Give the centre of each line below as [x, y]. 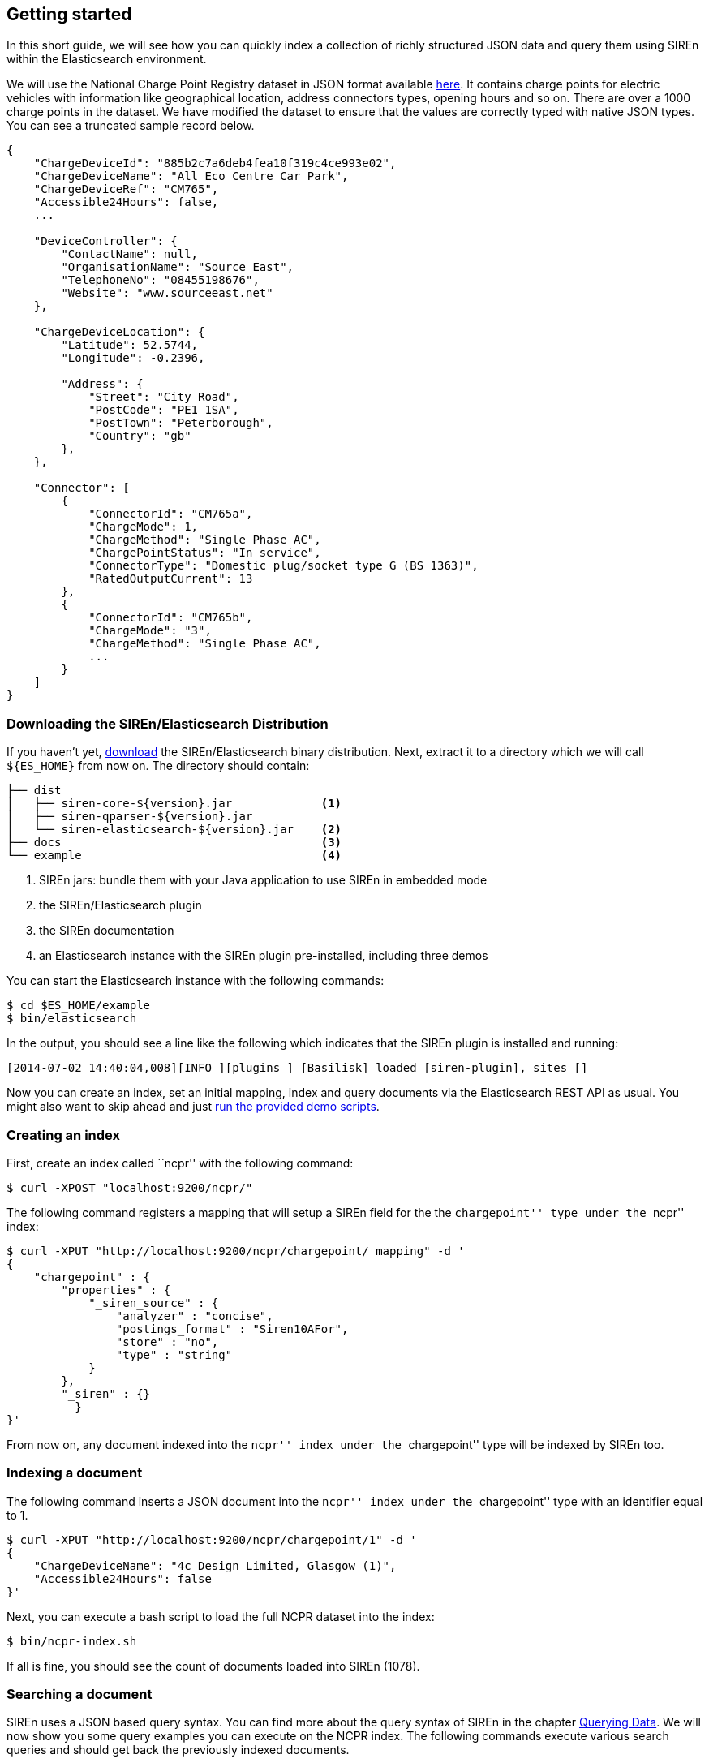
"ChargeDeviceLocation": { [119, 332]
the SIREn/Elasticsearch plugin [120, 905]
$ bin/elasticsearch [72, 1019]
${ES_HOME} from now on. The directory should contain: [158, 766]
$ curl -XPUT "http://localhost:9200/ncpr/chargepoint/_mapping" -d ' [236, 1251]
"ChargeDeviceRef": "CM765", [126, 189]
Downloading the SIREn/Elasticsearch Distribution [168, 723]
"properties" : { [116, 1290]
